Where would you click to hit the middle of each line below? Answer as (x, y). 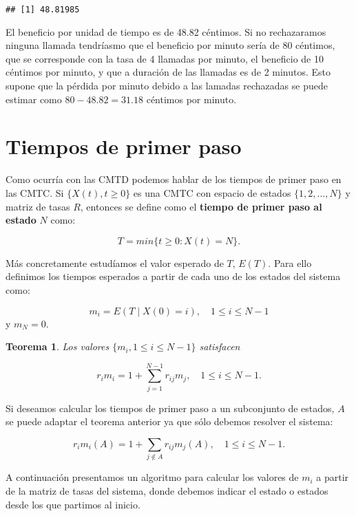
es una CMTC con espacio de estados (212, 192)
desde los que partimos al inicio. (73, 504)
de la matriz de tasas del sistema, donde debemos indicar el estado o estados (167, 490)
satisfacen (220, 346)
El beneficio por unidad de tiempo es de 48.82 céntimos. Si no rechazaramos (166, 31)
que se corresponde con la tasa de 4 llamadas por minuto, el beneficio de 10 (165, 58)
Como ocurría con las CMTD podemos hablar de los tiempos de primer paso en (174, 179)
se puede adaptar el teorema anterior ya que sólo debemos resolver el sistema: (169, 421)
